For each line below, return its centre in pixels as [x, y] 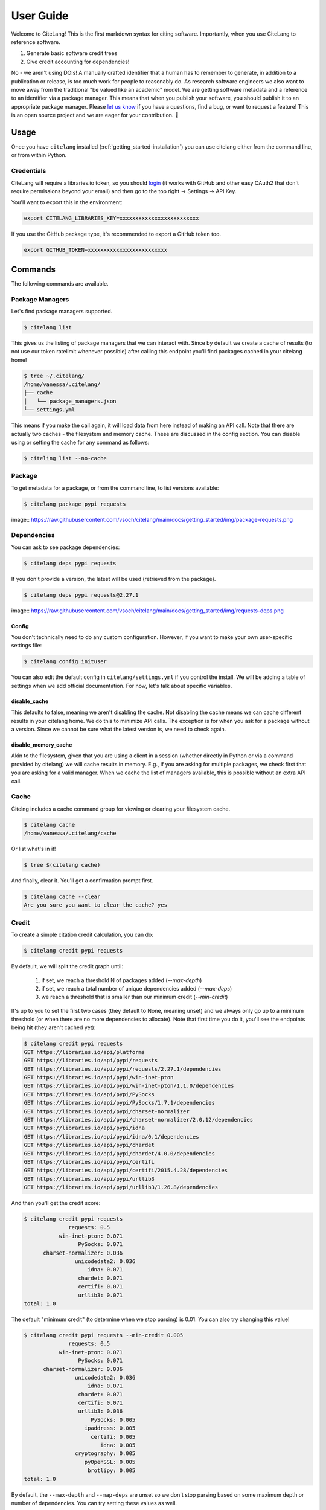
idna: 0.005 [118, 1445]
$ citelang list [48, 327]
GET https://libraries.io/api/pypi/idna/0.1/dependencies [111, 1136]
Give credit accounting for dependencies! [78, 62]
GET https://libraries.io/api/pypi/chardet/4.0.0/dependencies [120, 1153]
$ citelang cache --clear [62, 897]
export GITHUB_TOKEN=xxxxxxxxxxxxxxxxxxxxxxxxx [95, 250]
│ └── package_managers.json [70, 401]
